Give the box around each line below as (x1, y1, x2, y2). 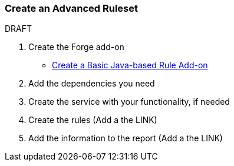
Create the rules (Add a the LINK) (28, 115, 157, 125)
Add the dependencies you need (28, 78, 155, 89)
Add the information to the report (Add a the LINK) (28, 133, 223, 144)
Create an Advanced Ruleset (5, 2, 138, 14)
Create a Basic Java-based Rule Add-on (52, 60, 208, 71)
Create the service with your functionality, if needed (28, 97, 230, 107)
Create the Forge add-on (28, 42, 124, 52)
